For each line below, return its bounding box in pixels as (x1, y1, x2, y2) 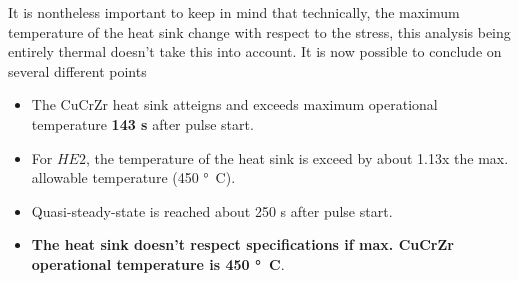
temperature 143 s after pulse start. (31, 113, 254, 134)
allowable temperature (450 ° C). (31, 167, 236, 188)
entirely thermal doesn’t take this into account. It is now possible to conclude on (8, 41, 502, 62)
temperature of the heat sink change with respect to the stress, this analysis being (8, 21, 511, 42)
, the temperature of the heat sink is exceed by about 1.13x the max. (85, 147, 509, 168)
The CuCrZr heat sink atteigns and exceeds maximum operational (31, 94, 438, 115)
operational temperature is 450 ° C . (31, 253, 285, 274)
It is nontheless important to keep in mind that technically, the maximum (8, 2, 460, 22)
